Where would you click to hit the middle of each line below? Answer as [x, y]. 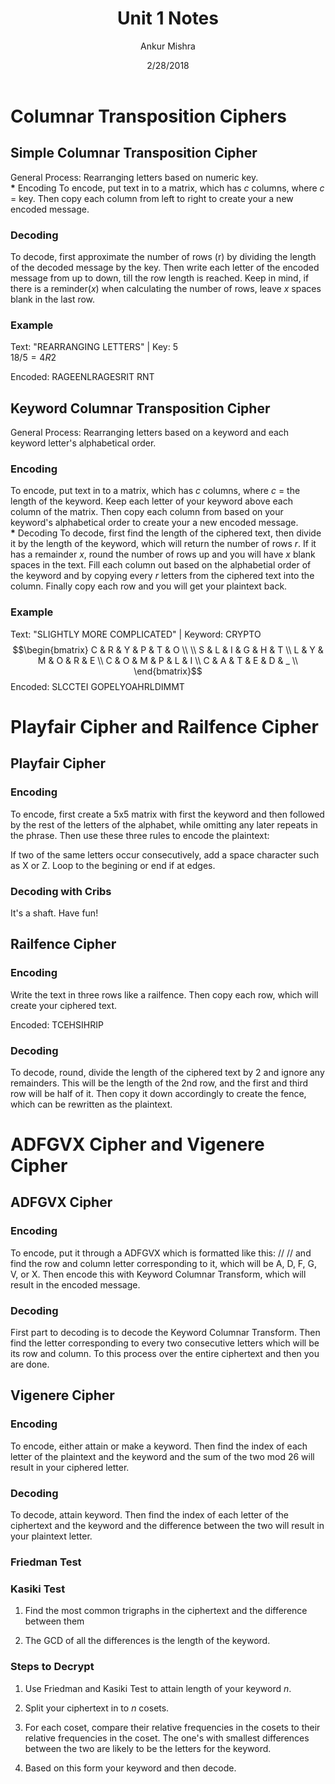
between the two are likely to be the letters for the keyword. [148, 1748]
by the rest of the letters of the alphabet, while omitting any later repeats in [164, 824]
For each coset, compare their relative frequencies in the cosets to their [172, 1727]
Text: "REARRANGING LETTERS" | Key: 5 [94, 347]
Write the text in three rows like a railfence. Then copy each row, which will [164, 994]
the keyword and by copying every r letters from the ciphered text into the [162, 576]
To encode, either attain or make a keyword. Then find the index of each [159, 1446]
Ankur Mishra [168, 46]
